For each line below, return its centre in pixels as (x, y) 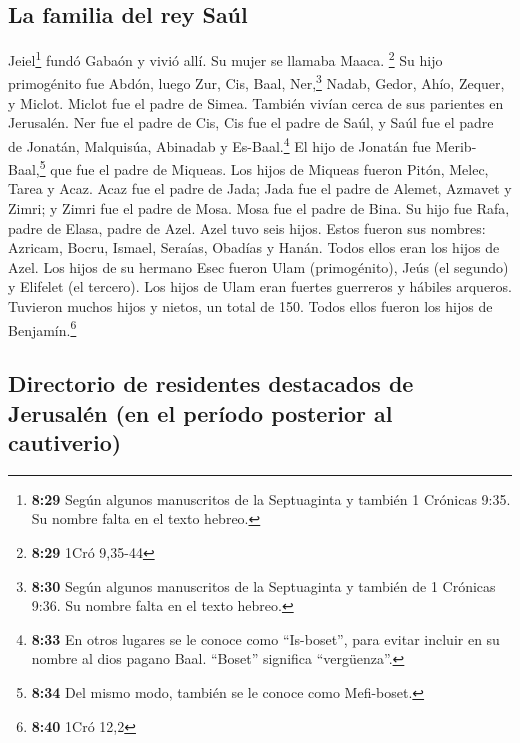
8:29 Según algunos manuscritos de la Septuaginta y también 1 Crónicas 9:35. (271, 498)
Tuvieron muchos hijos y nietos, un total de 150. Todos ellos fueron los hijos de (250, 305)
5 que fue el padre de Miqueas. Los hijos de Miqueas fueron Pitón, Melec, (264, 167)
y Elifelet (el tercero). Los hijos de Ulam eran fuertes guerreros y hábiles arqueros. (260, 286)
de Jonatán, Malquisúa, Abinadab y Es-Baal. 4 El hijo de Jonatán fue (219, 144)
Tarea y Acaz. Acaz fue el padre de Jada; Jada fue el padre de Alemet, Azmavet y (260, 188)
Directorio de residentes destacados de (211, 383)
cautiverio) (65, 441)
